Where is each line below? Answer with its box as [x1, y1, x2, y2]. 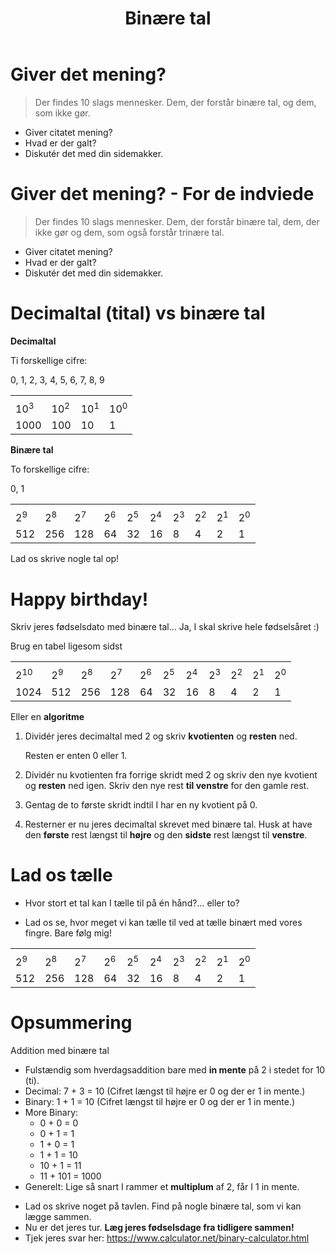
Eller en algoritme [10, 710, 85, 722]
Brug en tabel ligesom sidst [10, 640, 123, 652]
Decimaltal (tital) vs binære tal [10, 302, 266, 325]
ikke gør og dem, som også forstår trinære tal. [34, 226, 225, 238]
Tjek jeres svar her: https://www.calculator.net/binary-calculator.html [24, 1232, 310, 1244]
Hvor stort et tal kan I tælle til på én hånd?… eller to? [24, 897, 240, 909]
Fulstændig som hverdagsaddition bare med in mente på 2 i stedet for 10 [24, 1063, 326, 1076]
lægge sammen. [24, 1210, 92, 1222]
